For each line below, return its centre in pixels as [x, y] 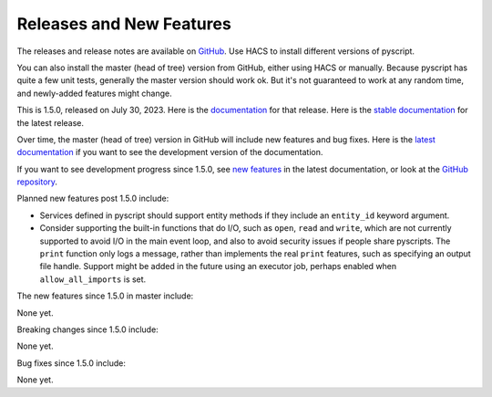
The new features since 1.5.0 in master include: [105, 296]
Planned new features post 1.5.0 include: [93, 198]
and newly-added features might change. [94, 93]
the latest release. [51, 122]
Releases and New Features [124, 24]
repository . [37, 182]
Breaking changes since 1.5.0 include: [87, 329]
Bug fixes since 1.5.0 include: [72, 363]
